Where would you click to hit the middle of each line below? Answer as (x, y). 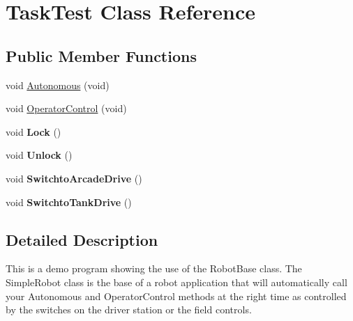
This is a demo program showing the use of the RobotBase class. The (154, 268)
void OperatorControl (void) (66, 108)
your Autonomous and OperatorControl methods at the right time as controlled (176, 296)
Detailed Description (82, 239)
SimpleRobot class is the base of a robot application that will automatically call (176, 282)
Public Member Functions (101, 55)
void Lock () (33, 131)
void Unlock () (39, 155)
